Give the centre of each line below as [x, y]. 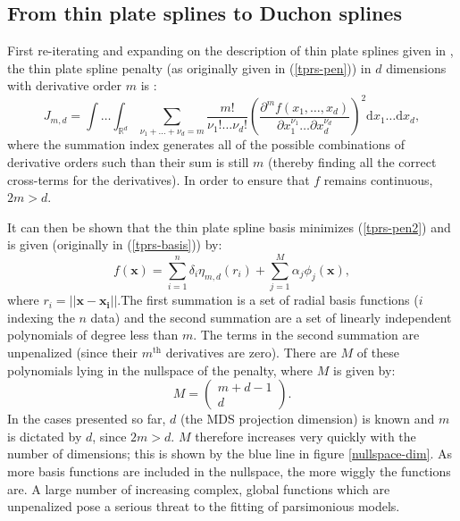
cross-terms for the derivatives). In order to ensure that [159, 179]
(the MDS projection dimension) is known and [307, 419]
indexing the [41, 317]
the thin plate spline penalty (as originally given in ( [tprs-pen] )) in [189, 67]
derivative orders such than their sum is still [128, 162]
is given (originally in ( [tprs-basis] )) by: [115, 244]
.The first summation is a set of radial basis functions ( [268, 300]
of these [378, 352]
